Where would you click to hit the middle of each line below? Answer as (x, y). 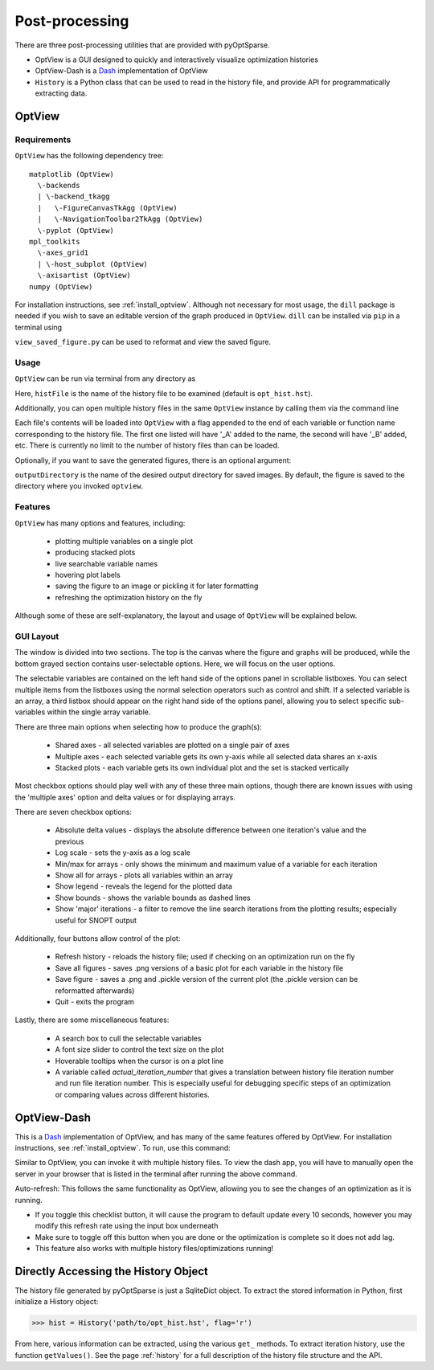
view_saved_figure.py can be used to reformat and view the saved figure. (143, 342)
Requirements (43, 139)
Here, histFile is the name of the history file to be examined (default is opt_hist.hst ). (164, 393)
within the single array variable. (99, 712)
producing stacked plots (95, 552)
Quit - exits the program (94, 1001)
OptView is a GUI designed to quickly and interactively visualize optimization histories (177, 59)
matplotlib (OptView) (72, 174)
